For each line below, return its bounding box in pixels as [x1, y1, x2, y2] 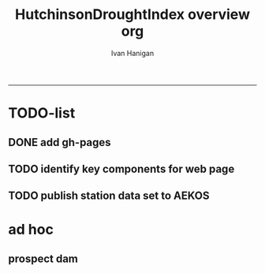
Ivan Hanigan [110, 48, 155, 58]
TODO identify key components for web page [8, 162, 235, 175]
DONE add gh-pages [8, 136, 112, 149]
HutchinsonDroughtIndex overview [14, 6, 251, 24]
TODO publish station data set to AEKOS [8, 189, 210, 203]
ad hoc [8, 221, 54, 238]
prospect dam [8, 252, 79, 265]
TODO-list [8, 104, 76, 122]
